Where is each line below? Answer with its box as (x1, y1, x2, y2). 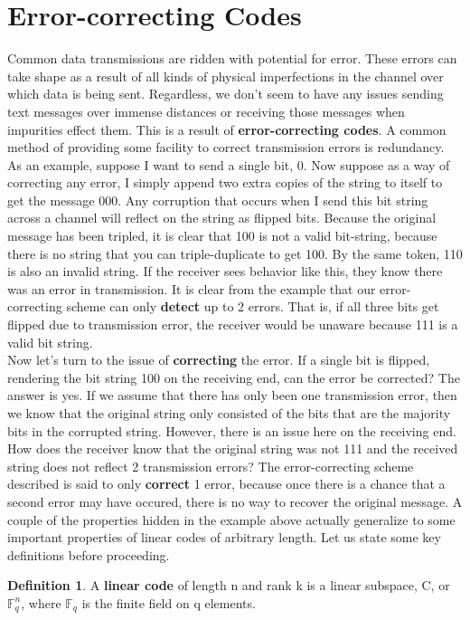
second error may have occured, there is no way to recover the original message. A (7, 491, 463, 510)
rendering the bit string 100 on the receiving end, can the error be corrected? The (7, 367, 460, 386)
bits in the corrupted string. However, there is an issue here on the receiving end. (7, 421, 456, 440)
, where (21, 593, 61, 612)
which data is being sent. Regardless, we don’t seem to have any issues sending (7, 84, 444, 103)
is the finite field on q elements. (81, 593, 256, 612)
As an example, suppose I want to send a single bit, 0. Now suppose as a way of (7, 155, 450, 174)
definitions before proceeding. (7, 545, 170, 564)
